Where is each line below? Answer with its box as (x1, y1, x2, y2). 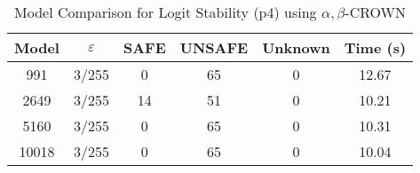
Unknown (262, 37, 330, 58)
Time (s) (344, 37, 407, 58)
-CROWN (345, 2, 406, 22)
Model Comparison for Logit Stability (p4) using (14, 2, 317, 22)
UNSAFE (179, 37, 249, 58)
